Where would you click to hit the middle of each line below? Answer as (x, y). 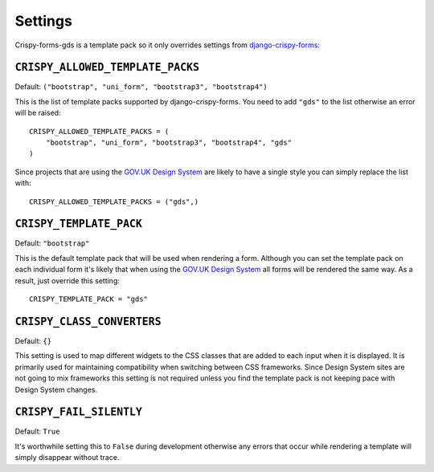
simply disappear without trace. (67, 458)
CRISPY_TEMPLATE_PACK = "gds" (89, 299)
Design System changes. (56, 389)
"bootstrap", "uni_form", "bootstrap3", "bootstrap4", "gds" (169, 143)
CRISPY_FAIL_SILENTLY (78, 412)
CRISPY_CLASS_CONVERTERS (88, 321)
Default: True (37, 431)
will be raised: (38, 113)
